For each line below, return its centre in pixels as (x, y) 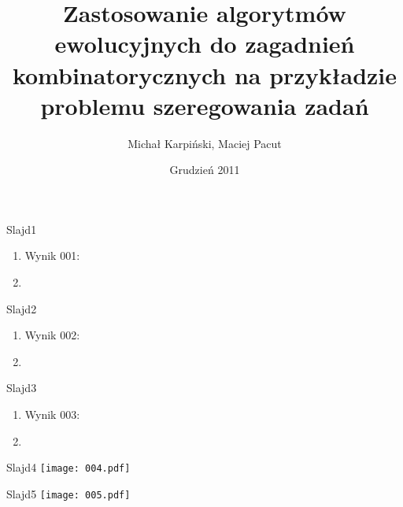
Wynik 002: (52, 335)
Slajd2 (22, 308)
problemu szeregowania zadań (205, 105)
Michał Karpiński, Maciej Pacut (205, 143)
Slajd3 (22, 388)
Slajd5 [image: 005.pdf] (68, 493)
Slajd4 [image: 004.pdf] (68, 467)
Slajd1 (22, 229)
